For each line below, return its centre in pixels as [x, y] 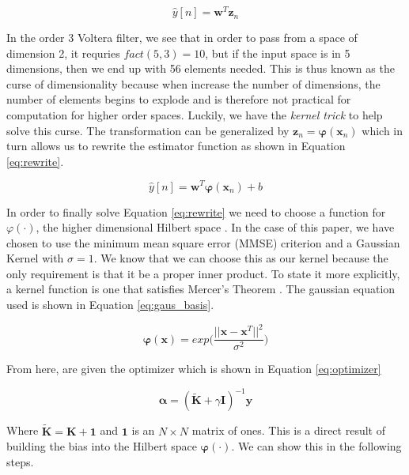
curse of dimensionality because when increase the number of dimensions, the [193, 83]
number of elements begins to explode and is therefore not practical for [179, 99]
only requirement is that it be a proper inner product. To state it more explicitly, [203, 273]
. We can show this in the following [316, 446]
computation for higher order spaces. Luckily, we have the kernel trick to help [195, 115]
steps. [20, 461]
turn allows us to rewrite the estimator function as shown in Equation [176, 146]
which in [382, 130]
